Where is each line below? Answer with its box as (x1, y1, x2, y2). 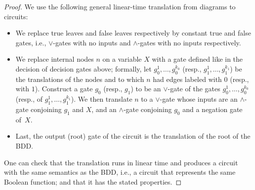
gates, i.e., (15, 37, 46, 47)
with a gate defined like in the (152, 54, 243, 64)
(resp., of (15, 94, 42, 104)
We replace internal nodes (15, 54, 94, 64)
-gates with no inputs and (53, 37, 131, 47)
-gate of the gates (168, 83, 220, 94)
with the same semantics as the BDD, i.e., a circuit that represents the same (4, 167, 236, 177)
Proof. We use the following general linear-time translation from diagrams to (4, 1, 236, 11)
